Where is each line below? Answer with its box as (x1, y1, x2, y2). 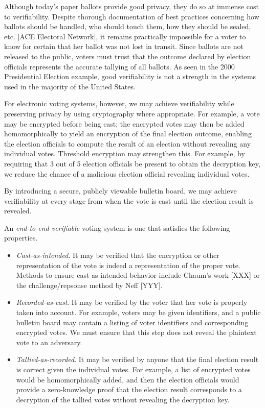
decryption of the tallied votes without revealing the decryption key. (16, 394, 230, 404)
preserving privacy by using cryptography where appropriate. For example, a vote (4, 108, 260, 118)
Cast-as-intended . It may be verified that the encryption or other (16, 250, 219, 260)
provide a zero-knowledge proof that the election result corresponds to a (16, 384, 242, 395)
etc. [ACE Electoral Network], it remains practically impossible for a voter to (4, 31, 246, 41)
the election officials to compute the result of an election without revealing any (4, 138, 251, 149)
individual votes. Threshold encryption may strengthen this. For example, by (4, 148, 245, 159)
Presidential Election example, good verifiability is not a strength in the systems (4, 71, 256, 82)
